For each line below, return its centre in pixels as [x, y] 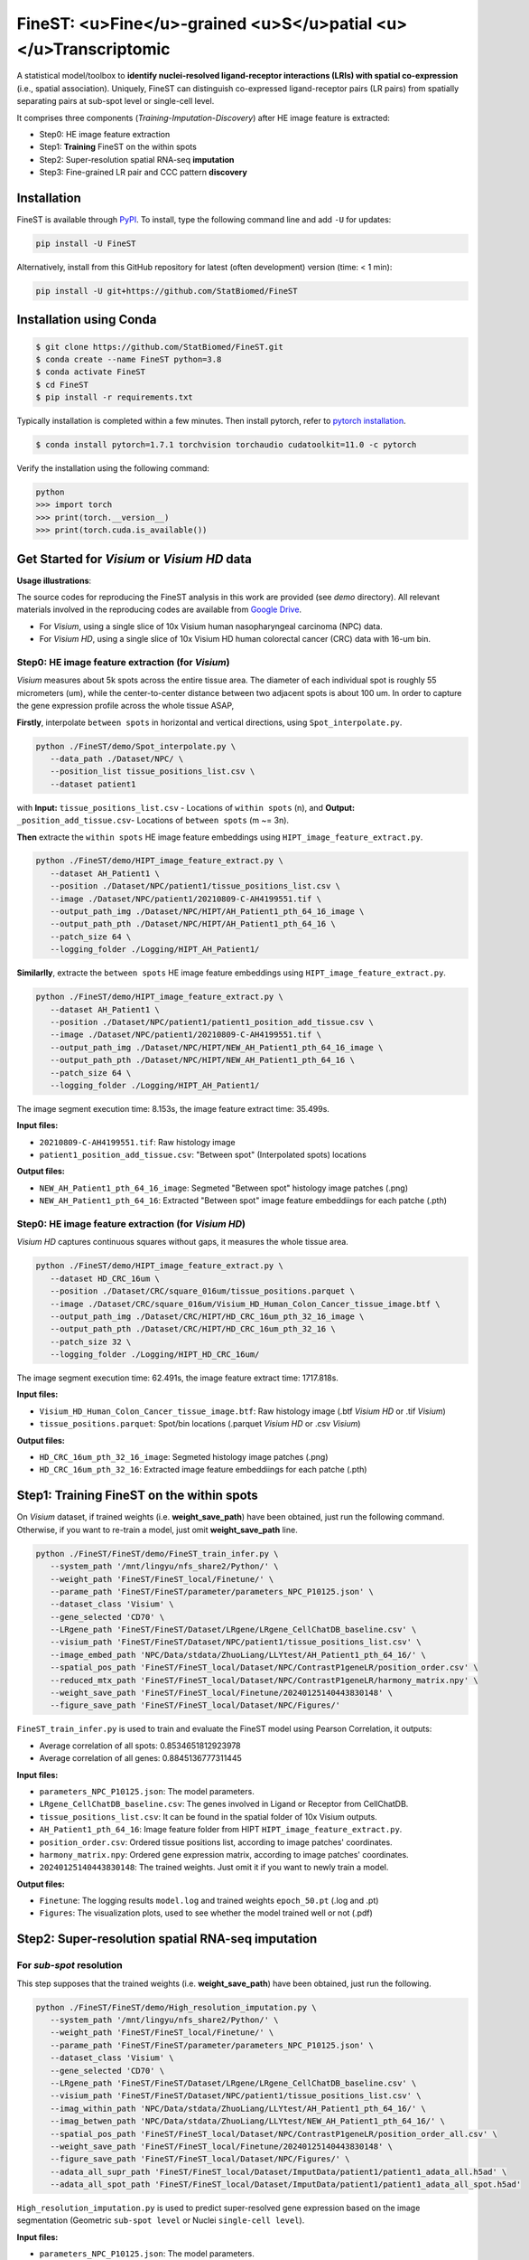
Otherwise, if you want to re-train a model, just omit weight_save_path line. [157, 1530]
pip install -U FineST [86, 243]
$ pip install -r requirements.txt [114, 397]
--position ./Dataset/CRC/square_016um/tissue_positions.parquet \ [203, 1291]
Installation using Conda [87, 320]
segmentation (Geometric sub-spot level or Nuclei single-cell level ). [161, 2220]
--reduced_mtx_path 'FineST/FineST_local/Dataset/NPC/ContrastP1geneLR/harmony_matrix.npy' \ [264, 1680]
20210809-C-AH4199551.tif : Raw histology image [137, 1142]
